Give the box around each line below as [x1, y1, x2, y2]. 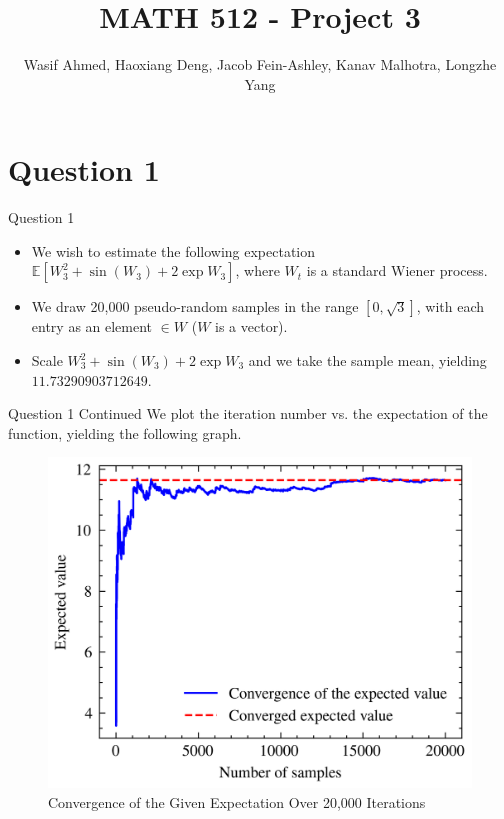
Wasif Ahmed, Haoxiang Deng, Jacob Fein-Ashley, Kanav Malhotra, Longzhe [23, 54, 497, 75]
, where [235, 260, 280, 281]
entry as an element [31, 316, 153, 337]
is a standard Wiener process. [306, 260, 488, 281]
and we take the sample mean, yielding [248, 350, 487, 371]
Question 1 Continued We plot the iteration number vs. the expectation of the [8, 403, 488, 424]
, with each [416, 296, 485, 317]
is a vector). [215, 316, 288, 337]
